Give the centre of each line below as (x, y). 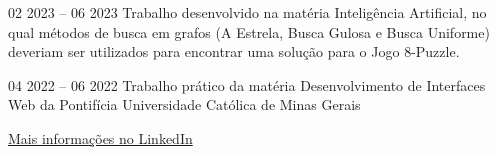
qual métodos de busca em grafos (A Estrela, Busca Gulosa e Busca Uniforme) (249, 31)
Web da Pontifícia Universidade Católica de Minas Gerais (184, 104)
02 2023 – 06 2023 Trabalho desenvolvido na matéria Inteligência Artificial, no (247, 12)
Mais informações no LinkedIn (100, 137)
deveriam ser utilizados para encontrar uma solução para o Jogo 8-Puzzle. (234, 51)
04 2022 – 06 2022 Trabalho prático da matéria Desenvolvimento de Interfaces (247, 84)
